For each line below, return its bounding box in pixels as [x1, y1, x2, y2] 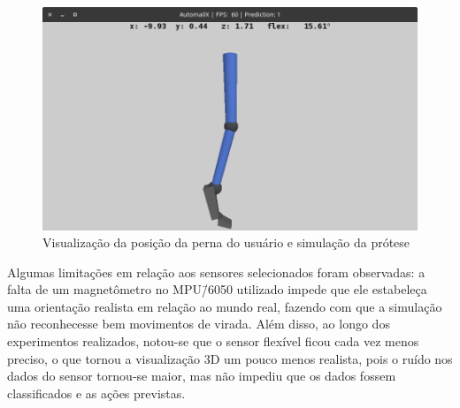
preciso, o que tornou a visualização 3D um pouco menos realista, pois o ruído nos [7, 349, 453, 367]
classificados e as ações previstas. [7, 383, 186, 402]
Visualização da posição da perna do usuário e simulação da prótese [42, 233, 410, 252]
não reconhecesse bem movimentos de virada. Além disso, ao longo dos [7, 314, 390, 333]
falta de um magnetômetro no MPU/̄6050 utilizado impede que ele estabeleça [7, 280, 427, 298]
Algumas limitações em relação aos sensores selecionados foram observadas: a [7, 262, 425, 281]
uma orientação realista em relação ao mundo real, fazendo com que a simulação [7, 297, 442, 315]
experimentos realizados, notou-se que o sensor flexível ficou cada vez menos [7, 332, 419, 351]
